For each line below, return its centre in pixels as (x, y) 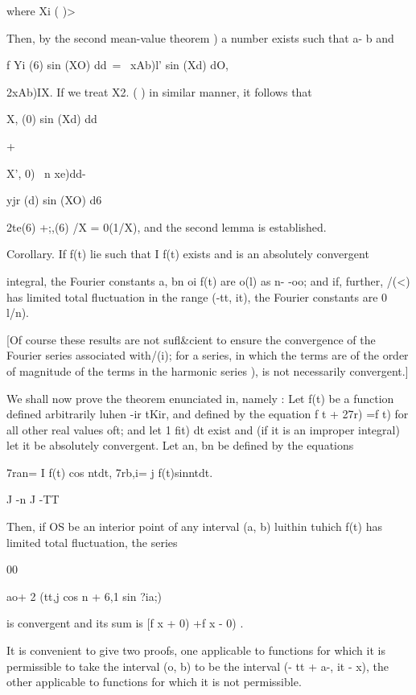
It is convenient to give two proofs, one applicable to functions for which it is (196, 650)
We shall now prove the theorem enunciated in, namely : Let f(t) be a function (200, 398)
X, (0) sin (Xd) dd (52, 119)
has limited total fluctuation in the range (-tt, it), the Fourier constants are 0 (197, 296)
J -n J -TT (33, 499)
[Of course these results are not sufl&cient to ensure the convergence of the (191, 339)
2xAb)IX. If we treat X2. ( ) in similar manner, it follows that (159, 91)
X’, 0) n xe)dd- (46, 173)
